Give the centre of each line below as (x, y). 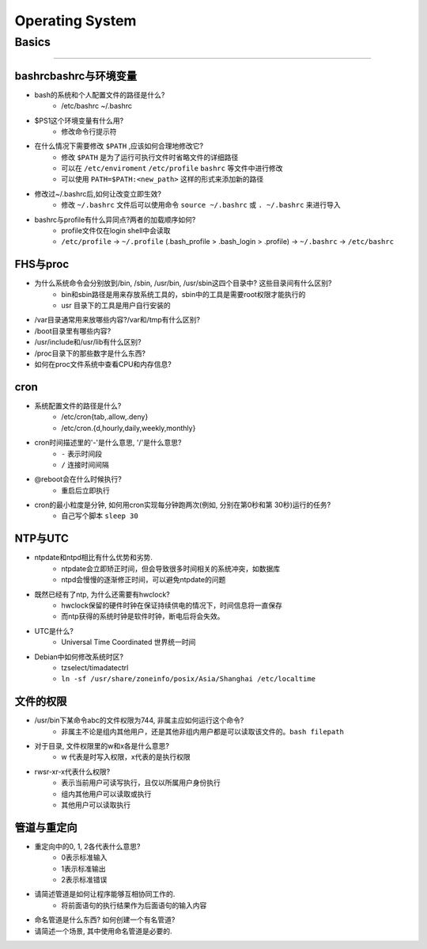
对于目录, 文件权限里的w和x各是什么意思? (102, 745)
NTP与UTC (42, 539)
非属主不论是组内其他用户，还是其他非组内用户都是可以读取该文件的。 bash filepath (202, 731)
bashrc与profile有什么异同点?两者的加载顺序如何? (115, 219)
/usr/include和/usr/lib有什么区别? (88, 342)
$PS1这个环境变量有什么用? (79, 120)
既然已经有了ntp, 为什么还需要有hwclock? (102, 594)
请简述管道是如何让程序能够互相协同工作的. (105, 894)
